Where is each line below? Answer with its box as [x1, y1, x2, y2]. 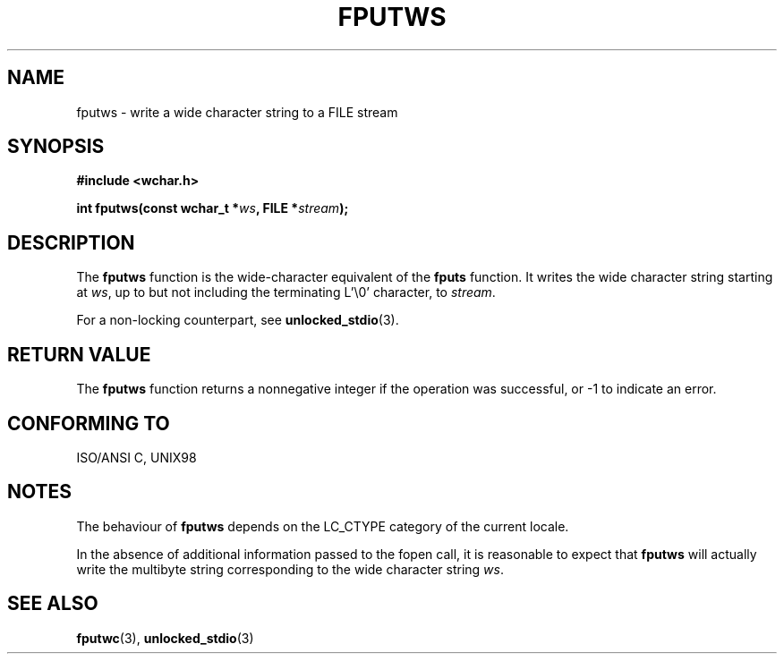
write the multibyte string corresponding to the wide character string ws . [76, 561, 504, 577]
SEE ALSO [7, 592, 98, 615]
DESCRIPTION [7, 231, 135, 254]
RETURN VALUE [7, 343, 151, 366]
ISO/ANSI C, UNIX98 [76, 449, 197, 465]
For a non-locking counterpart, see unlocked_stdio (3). [76, 312, 399, 328]
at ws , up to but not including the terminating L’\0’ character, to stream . [76, 284, 496, 301]
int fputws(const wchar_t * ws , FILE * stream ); [76, 200, 349, 216]
